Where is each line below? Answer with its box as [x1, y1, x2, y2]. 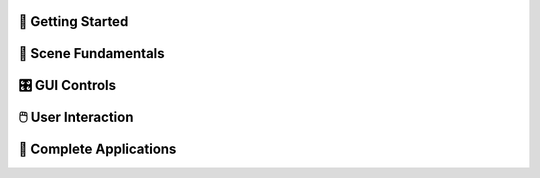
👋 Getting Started [18, 13, 129, 30]
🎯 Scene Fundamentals [18, 45, 165, 62]
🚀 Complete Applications [18, 141, 177, 158]
